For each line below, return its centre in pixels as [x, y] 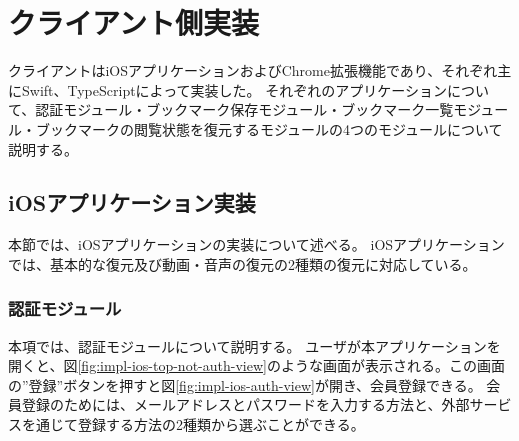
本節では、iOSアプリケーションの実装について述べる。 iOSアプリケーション [256, 244]
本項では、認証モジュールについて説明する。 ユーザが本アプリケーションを [254, 345]
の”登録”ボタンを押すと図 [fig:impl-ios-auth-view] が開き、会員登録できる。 [245, 384]
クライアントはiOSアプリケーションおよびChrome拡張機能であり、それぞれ [253, 70]
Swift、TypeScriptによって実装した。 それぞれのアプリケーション [234, 89]
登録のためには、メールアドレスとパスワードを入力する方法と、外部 [245, 404]
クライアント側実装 [133, 22]
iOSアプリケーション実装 [132, 202]
